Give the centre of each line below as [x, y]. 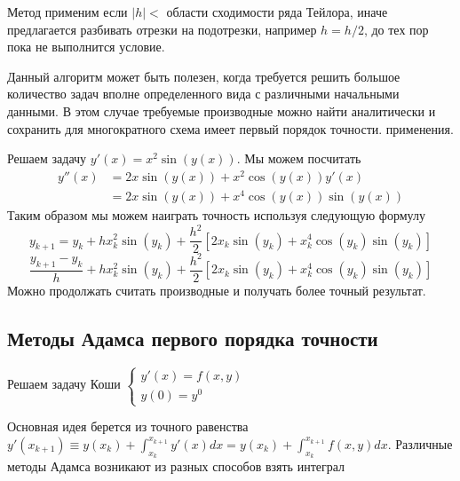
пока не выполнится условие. [86, 47]
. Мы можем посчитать [299, 158]
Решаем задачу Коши [64, 384]
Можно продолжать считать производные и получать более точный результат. [217, 290]
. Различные [420, 443]
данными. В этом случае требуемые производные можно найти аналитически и [222, 110]
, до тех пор [396, 29]
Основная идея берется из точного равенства [128, 426]
